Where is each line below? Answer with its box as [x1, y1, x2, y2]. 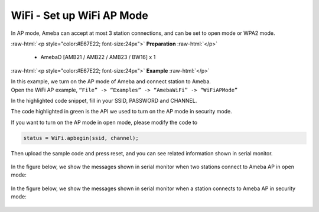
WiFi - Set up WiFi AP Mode [11, 9, 149, 22]
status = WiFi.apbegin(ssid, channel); [23, 135, 139, 141]
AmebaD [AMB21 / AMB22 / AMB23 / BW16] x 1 [40, 54, 156, 61]
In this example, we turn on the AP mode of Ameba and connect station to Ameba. [11, 78, 211, 85]
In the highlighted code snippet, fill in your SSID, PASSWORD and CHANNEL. [11, 97, 197, 104]
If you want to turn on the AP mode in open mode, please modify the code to [11, 119, 198, 126]
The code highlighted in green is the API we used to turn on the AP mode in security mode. [11, 108, 233, 115]
